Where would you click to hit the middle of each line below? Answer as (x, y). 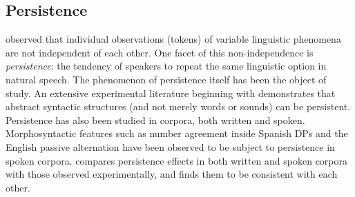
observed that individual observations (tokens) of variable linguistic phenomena (173, 39)
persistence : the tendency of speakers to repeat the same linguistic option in (166, 66)
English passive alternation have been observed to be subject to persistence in (170, 146)
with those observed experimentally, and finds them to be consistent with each (172, 174)
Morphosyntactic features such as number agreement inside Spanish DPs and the (177, 133)
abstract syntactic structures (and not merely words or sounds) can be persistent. (178, 106)
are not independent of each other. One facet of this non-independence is (160, 52)
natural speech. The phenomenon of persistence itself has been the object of (166, 79)
